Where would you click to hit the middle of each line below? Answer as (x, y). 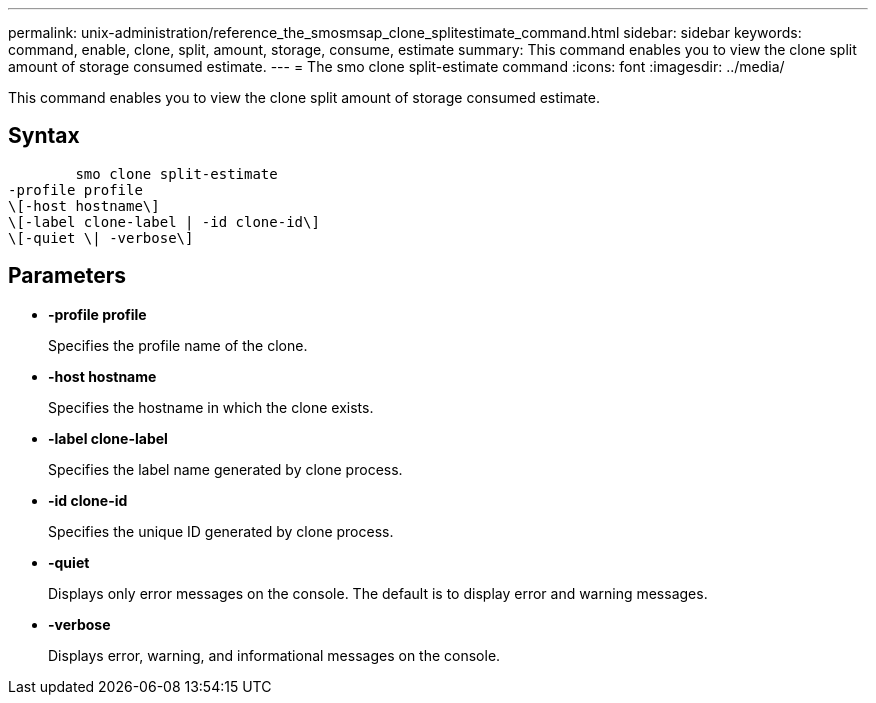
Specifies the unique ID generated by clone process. (221, 531)
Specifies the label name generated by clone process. (225, 469)
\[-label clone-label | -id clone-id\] (164, 221)
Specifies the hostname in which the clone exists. (211, 407)
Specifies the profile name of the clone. (178, 345)
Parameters (67, 276)
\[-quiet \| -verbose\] (101, 237)
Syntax (44, 136)
